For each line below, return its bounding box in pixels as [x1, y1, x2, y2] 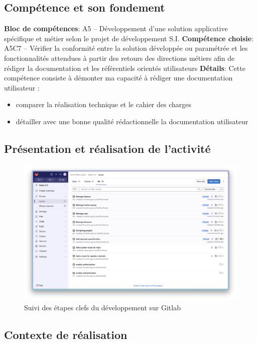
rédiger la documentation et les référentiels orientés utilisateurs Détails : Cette [4, 62, 245, 73]
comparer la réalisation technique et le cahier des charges [16, 99, 192, 110]
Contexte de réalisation [4, 326, 127, 342]
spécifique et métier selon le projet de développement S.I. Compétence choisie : [4, 33, 254, 43]
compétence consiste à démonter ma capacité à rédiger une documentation [4, 72, 233, 83]
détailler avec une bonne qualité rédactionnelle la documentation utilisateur [16, 116, 248, 126]
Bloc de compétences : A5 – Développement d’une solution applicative [4, 23, 228, 34]
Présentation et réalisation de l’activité [4, 140, 211, 156]
